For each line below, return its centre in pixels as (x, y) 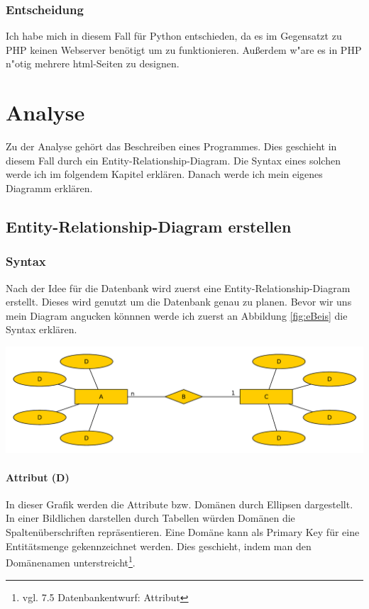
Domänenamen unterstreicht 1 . (71, 561)
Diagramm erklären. (49, 188)
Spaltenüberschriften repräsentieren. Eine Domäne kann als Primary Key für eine (183, 532)
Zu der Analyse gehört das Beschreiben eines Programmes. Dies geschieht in (171, 146)
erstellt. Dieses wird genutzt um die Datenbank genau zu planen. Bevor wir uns (179, 302)
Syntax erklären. (42, 329)
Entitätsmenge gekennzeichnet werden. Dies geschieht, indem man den (159, 546)
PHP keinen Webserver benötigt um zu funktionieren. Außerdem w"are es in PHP (184, 49)
